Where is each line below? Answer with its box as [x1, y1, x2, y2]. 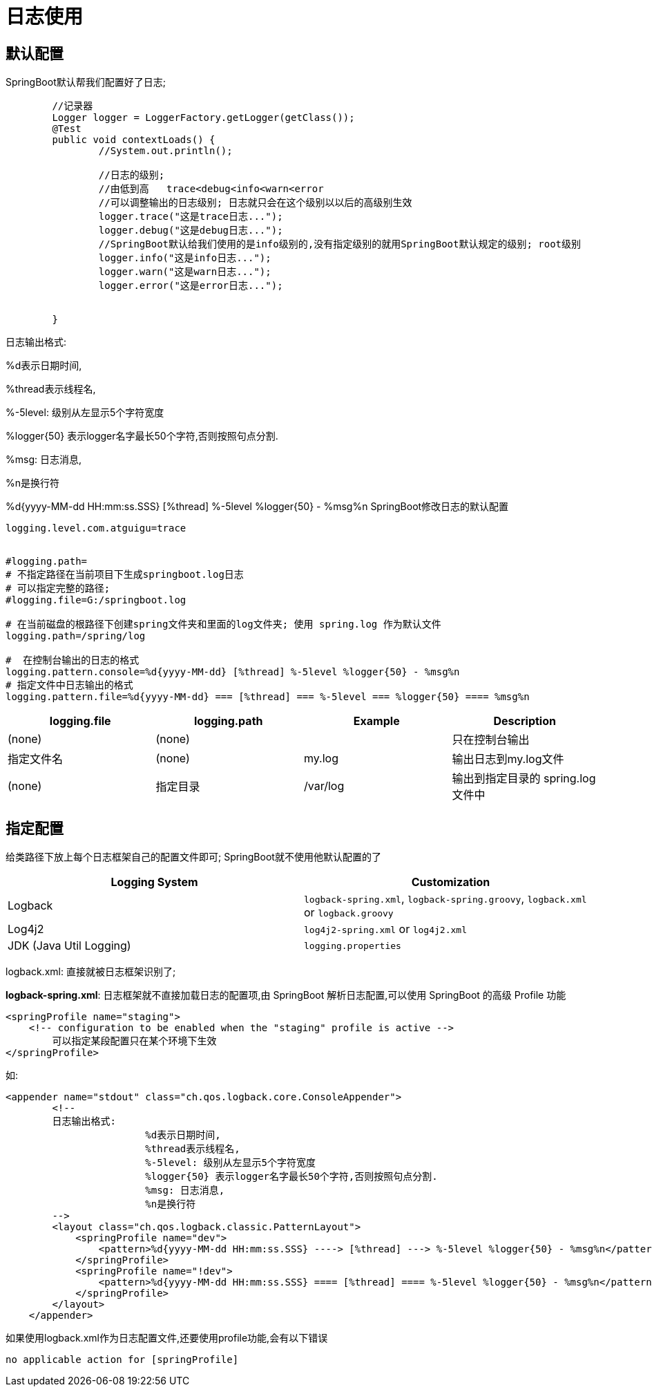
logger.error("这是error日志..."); [98, 280, 283, 292]
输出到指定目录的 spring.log [452, 771, 596, 786]
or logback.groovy [304, 905, 394, 920]
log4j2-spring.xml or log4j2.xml [304, 922, 467, 937]
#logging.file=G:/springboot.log [6, 594, 186, 606]
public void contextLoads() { [52, 134, 215, 146]
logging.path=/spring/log [6, 630, 146, 642]
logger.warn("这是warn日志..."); [98, 266, 271, 278]
